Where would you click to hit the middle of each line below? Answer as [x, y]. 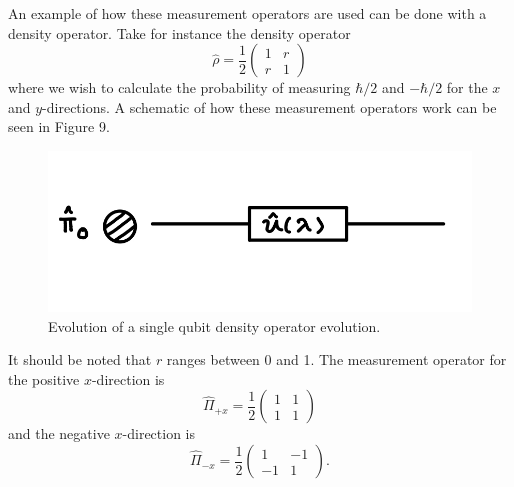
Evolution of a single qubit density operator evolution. [214, 325]
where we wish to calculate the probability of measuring [179, 87]
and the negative [59, 433]
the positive [44, 378]
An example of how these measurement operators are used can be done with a [247, 13]
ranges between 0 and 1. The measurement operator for [336, 359]
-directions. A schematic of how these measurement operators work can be [269, 106]
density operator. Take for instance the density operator [179, 32]
